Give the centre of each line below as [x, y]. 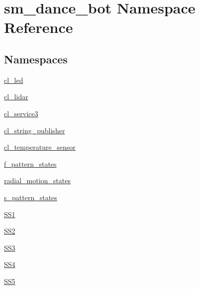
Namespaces [36, 59]
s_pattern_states [31, 197]
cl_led [14, 80]
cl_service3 [21, 113]
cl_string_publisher [35, 130]
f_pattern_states [30, 163]
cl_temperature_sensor [40, 147]
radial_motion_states [37, 180]
